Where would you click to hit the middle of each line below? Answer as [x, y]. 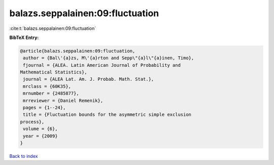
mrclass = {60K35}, [47, 86]
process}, [32, 122]
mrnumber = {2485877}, [51, 93]
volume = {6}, [40, 129]
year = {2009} [40, 136]
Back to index [24, 156]
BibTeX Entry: [24, 37]
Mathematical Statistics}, [54, 72]
